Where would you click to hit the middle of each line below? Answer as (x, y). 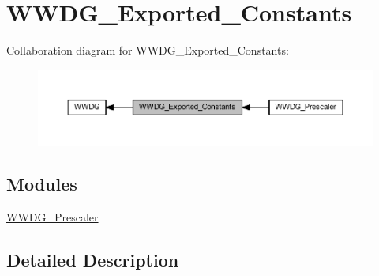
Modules (42, 183)
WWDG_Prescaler (53, 216)
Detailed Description (93, 259)
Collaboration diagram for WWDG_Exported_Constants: (148, 50)
